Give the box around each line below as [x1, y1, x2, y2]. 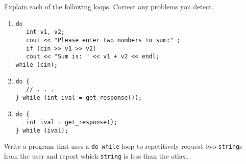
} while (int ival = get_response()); [15, 94, 142, 101]
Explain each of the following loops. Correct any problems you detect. [4, 1, 214, 11]
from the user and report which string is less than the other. [4, 151, 189, 161]
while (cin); [15, 61, 58, 68]
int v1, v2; [26, 28, 65, 36]
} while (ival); [15, 127, 69, 134]
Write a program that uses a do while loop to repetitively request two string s [4, 141, 242, 151]
